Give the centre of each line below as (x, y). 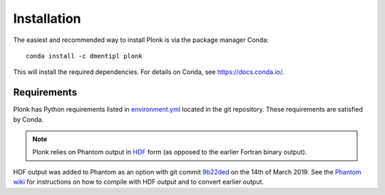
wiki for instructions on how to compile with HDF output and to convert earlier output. (138, 182)
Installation (47, 19)
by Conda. (29, 119)
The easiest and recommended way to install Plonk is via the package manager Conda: (141, 40)
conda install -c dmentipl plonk (84, 56)
